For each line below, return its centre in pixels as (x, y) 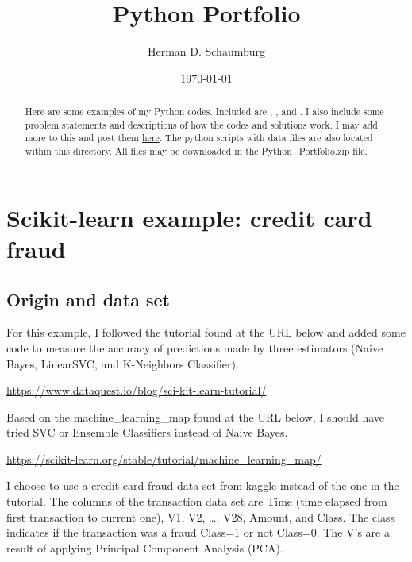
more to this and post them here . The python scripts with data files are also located (199, 138)
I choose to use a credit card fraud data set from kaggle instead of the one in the (203, 485)
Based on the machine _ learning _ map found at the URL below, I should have (196, 416)
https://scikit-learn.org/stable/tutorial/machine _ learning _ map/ (164, 458)
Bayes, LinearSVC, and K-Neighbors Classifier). (123, 363)
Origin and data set (88, 299)
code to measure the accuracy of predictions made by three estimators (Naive (195, 347)
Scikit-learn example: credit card (189, 217)
